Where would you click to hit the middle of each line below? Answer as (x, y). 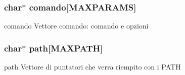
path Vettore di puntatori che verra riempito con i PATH (92, 67)
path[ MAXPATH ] (66, 48)
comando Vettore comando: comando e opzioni (76, 26)
